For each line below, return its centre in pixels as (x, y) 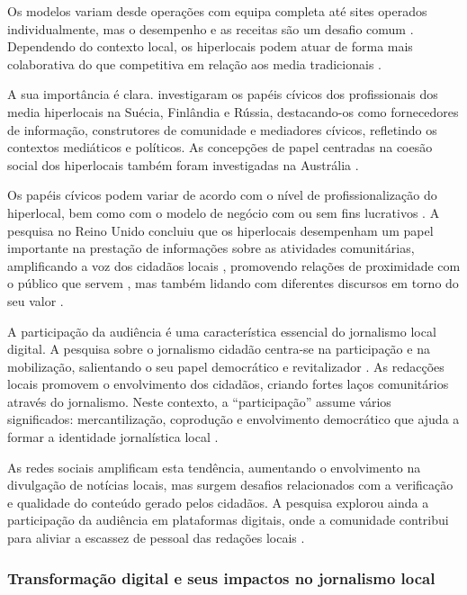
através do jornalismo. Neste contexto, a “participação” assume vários (199, 401)
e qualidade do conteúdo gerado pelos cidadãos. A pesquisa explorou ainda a (218, 502)
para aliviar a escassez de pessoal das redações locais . (156, 538)
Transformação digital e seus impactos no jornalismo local (221, 577)
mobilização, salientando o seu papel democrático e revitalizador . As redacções (226, 366)
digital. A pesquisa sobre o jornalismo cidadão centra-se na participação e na (219, 349)
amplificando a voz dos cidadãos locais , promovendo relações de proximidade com (234, 265)
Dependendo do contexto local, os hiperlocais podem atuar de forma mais (210, 46)
